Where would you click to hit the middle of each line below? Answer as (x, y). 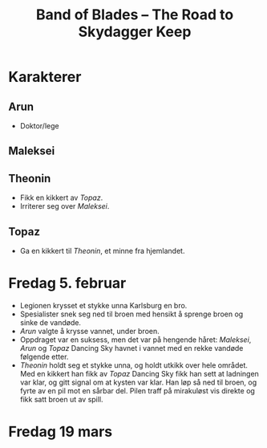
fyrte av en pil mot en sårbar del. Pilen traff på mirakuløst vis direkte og (137, 390)
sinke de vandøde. (51, 322)
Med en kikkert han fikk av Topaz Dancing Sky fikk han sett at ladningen (139, 373)
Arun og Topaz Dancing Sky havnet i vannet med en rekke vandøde (131, 348)
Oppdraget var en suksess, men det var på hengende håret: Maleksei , (136, 340)
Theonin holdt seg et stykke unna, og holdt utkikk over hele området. (134, 365)
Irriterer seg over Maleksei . (65, 206)
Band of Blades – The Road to (135, 15)
